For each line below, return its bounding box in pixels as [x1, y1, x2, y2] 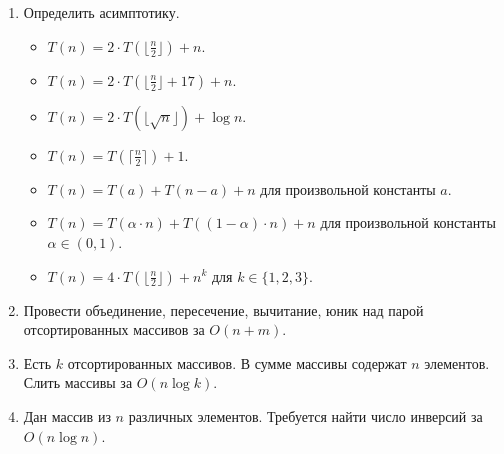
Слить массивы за [23, 372, 133, 393]
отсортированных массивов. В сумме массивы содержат [67, 352, 407, 373]
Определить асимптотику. [23, 2, 180, 23]
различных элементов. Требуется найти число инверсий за [128, 405, 483, 426]
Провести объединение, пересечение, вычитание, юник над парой [23, 299, 424, 320]
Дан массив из [23, 405, 111, 426]
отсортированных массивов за [23, 319, 205, 340]
